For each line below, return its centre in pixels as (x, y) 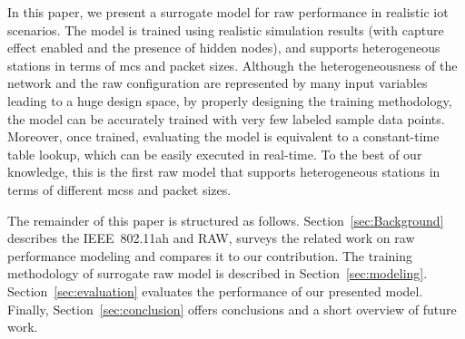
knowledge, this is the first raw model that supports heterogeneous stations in (224, 172)
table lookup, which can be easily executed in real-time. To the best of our (215, 154)
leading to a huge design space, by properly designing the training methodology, (230, 100)
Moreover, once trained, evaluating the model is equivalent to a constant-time (223, 136)
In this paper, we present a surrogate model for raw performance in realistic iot (228, 12)
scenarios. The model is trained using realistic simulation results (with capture (226, 29)
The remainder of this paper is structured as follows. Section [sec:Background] (226, 220)
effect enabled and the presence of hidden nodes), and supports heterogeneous (224, 48)
